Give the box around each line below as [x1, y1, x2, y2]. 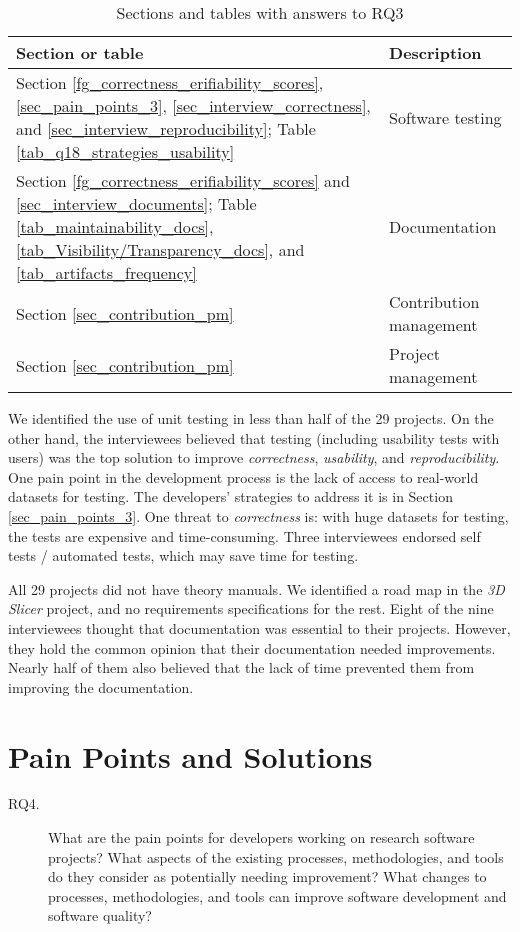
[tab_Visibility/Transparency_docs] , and [16, 238, 305, 261]
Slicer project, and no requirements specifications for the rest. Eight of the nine [8, 598, 494, 619]
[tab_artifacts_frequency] [16, 261, 197, 284]
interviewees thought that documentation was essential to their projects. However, [8, 617, 511, 638]
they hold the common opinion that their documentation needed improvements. [8, 637, 496, 658]
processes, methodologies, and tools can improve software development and [48, 885, 507, 906]
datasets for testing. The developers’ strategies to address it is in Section [8, 486, 453, 507]
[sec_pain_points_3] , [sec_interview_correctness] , [16, 94, 371, 117]
